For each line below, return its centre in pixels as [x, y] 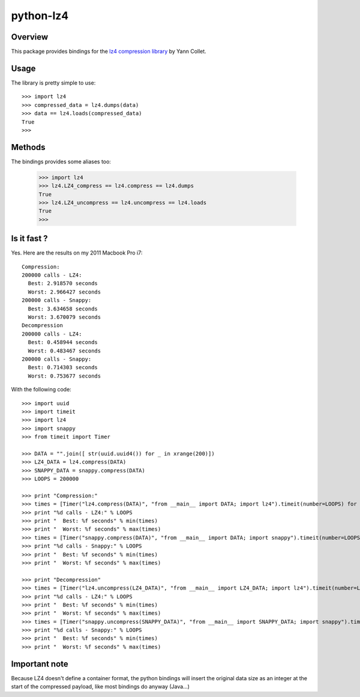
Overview [30, 37]
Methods [28, 147]
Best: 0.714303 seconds [63, 367]
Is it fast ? [29, 239]
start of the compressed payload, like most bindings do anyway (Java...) [100, 687]
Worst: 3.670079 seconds [64, 317]
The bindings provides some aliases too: [61, 161]
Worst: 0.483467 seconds [64, 351]
